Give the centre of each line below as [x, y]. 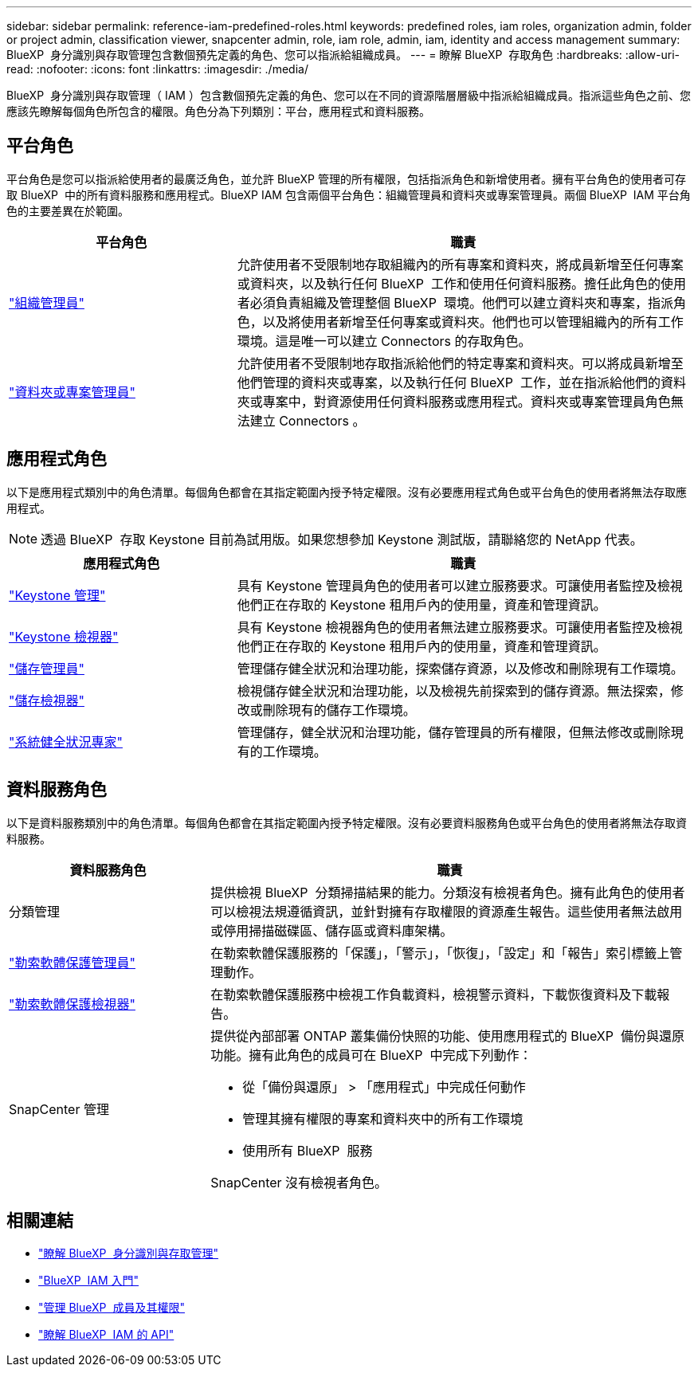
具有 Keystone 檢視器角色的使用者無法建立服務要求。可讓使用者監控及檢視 [460, 627]
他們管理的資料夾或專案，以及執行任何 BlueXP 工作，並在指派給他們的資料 [461, 382]
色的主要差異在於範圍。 [68, 210]
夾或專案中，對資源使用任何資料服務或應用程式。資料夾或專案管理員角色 [454, 401]
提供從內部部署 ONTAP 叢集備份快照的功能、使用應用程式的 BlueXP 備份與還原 [448, 1036]
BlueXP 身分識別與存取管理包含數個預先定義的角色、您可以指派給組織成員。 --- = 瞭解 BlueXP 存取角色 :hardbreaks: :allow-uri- [343, 55]
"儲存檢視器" [47, 700]
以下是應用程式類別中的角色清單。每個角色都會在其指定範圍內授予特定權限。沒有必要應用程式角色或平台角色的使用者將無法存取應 [347, 492]
